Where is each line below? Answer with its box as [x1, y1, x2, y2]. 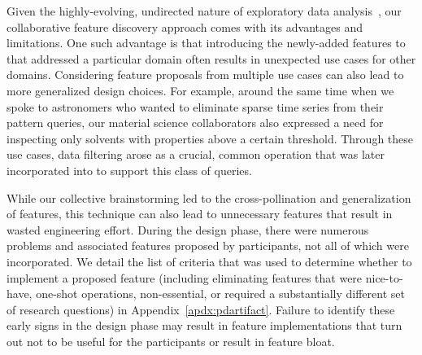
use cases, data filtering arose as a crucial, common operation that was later [7, 146, 385, 163]
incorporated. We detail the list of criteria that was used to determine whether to [7, 252, 412, 270]
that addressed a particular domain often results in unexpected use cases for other [7, 50, 416, 67]
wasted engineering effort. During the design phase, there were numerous [7, 221, 369, 238]
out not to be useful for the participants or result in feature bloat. [7, 332, 335, 349]
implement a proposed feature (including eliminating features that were [7, 269, 363, 286]
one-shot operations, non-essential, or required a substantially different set [36, 285, 405, 302]
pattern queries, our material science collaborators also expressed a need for [7, 114, 384, 131]
